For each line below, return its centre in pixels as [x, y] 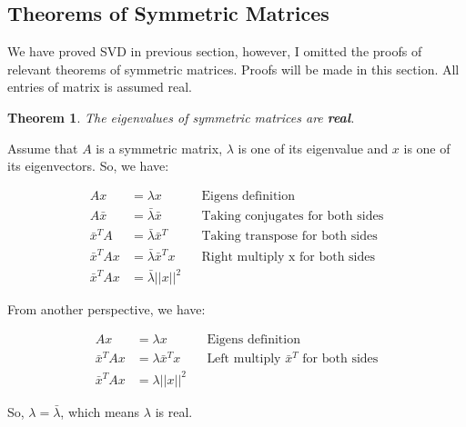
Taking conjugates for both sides [293, 217]
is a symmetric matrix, [159, 148]
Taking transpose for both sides [289, 237]
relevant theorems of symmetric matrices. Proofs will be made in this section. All [233, 69]
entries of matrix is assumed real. [100, 87]
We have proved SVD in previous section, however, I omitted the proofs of [215, 51]
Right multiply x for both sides [288, 257]
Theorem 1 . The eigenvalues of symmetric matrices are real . [181, 117]
